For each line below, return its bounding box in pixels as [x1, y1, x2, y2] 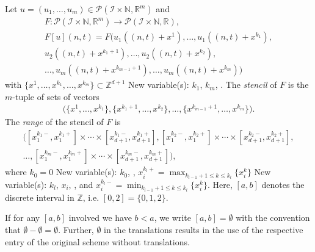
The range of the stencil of [5, 115, 104, 128]
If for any [5, 211, 40, 224]
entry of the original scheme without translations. [5, 235, 190, 248]
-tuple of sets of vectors [12, 90, 100, 103]
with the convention [236, 211, 310, 224]
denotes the [261, 178, 305, 190]
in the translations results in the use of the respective [104, 223, 303, 236]
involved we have [68, 211, 132, 224]
